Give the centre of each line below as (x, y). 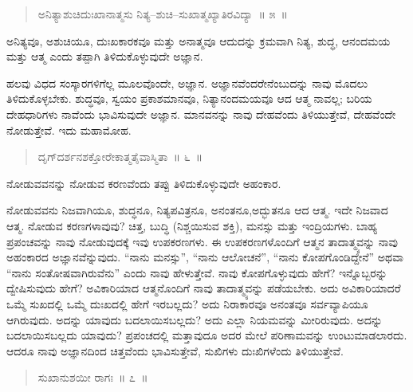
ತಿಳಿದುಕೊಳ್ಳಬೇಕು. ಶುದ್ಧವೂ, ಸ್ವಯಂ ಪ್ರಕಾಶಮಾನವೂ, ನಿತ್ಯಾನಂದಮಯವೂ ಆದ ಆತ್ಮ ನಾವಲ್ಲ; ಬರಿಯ (189, 98)
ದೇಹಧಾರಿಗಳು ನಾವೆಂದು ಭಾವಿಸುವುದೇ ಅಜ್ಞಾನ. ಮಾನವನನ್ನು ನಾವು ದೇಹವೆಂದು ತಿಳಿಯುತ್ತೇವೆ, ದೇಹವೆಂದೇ (201, 114)
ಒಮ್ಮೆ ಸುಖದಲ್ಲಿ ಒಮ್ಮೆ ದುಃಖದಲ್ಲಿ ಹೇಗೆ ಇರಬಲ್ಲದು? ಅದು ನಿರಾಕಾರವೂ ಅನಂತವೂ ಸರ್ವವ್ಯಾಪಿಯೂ (187, 303)
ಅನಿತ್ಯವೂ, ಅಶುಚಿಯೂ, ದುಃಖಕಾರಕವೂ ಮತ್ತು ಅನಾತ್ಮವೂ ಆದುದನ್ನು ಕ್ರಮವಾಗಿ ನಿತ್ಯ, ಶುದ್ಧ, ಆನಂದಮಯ (199, 40)
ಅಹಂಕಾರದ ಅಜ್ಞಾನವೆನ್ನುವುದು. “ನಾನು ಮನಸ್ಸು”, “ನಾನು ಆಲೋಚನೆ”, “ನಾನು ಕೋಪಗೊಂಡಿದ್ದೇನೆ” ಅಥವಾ (205, 257)
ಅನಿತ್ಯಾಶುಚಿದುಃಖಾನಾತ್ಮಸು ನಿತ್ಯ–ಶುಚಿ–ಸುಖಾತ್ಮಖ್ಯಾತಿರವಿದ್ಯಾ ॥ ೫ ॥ (163, 14)
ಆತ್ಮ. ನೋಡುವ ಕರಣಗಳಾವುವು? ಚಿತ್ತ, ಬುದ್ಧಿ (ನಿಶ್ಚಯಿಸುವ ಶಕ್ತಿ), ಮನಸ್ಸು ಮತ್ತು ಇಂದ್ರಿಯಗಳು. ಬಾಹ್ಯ (192, 225)
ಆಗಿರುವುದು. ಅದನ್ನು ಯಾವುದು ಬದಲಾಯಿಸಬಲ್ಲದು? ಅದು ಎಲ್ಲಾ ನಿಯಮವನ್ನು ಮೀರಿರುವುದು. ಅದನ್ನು (195, 319)
